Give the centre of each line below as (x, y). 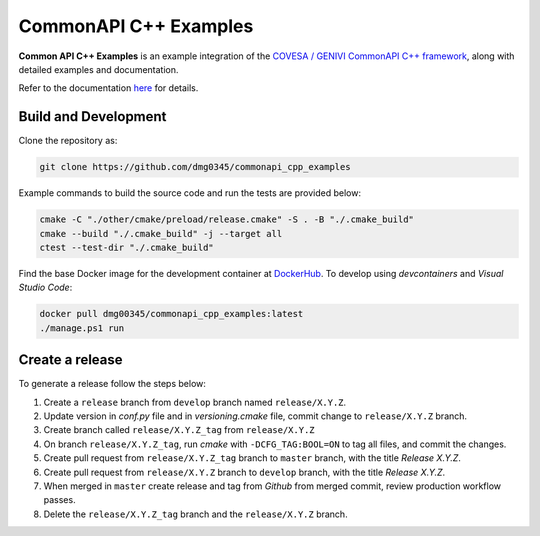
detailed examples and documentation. (98, 69)
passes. (59, 500)
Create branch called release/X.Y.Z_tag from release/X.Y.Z (179, 430)
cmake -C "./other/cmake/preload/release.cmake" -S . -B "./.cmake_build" (227, 219)
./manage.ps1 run (82, 328)
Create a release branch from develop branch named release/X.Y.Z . (195, 402)
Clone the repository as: (68, 141)
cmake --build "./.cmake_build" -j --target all (161, 233)
